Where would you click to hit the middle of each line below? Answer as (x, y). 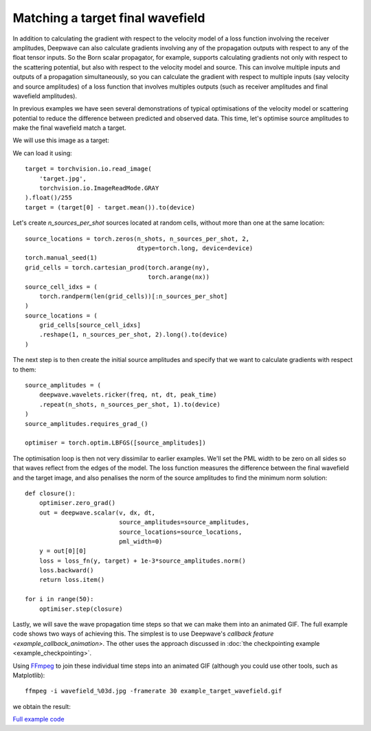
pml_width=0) (141, 541)
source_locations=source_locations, (181, 532)
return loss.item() (72, 580)
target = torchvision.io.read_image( (89, 169)
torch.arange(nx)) (179, 277)
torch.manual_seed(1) (61, 258)
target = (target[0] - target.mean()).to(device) (110, 207)
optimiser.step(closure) (81, 609)
